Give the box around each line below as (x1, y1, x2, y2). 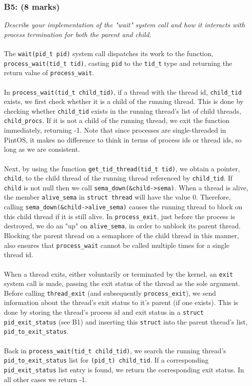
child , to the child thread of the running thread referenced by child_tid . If (4, 173, 233, 183)
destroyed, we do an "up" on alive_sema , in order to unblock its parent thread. (4, 221, 241, 231)
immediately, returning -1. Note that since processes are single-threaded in (4, 125, 226, 135)
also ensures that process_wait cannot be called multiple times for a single (4, 240, 230, 250)
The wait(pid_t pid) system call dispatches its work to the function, (4, 48, 213, 58)
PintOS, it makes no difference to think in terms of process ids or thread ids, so (4, 134, 242, 144)
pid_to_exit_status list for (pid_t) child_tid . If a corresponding (4, 355, 209, 365)
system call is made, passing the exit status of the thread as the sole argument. (4, 278, 240, 288)
